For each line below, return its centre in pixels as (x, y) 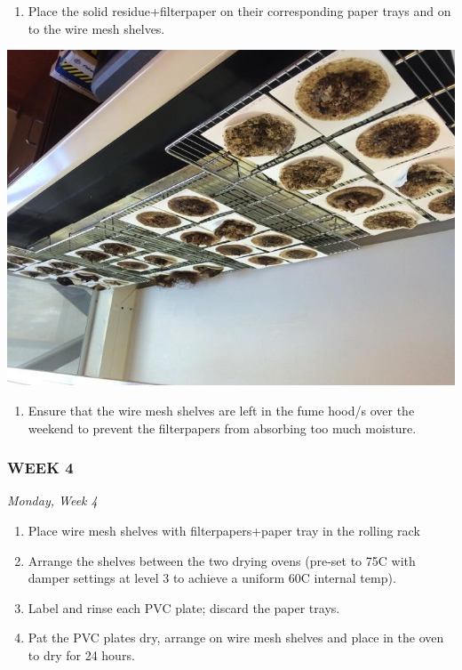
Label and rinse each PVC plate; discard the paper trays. (184, 607)
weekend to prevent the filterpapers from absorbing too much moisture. (222, 428)
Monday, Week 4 (52, 500)
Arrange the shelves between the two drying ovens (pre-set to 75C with (222, 560)
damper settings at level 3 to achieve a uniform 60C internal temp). (212, 578)
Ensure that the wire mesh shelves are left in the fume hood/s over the (221, 411)
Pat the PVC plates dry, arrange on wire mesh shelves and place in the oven (236, 638)
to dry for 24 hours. (81, 655)
